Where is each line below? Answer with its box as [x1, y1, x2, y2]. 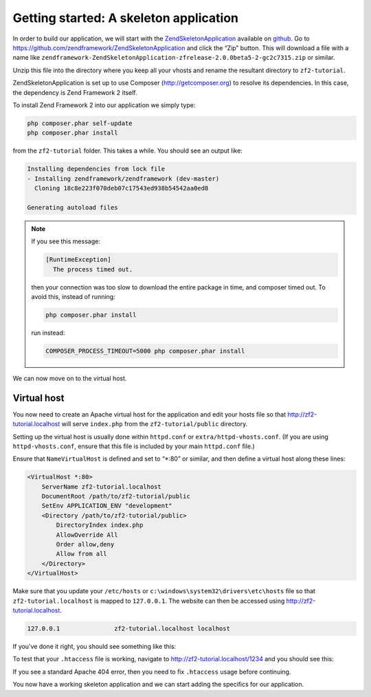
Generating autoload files [27, 203, 118, 211]
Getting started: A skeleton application [12, 10, 238, 25]
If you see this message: [31, 237, 101, 245]
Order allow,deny [56, 540, 115, 549]
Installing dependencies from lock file [27, 165, 165, 173]
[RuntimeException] [45, 256, 111, 264]
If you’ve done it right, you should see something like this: [12, 642, 177, 650]
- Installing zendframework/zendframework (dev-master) [27, 175, 220, 182]
